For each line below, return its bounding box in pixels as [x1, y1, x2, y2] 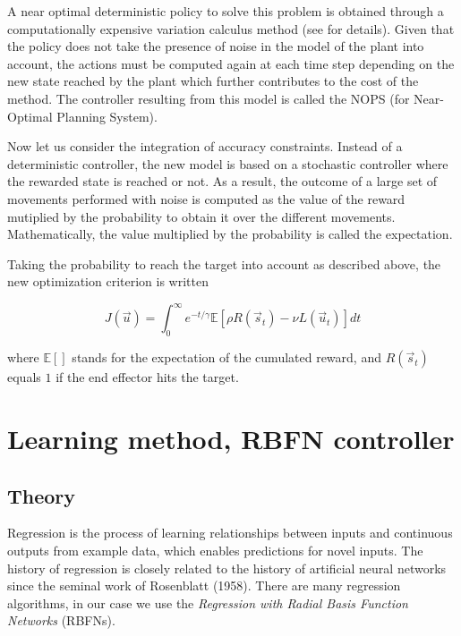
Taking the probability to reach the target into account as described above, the [7, 254, 441, 273]
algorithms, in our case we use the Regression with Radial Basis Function [7, 593, 408, 612]
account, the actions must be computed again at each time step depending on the [7, 54, 455, 72]
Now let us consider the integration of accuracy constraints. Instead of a [7, 137, 403, 156]
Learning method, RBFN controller [7, 420, 455, 456]
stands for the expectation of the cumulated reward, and [72, 348, 381, 367]
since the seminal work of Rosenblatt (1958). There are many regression [7, 576, 401, 595]
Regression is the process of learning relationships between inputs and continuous [7, 523, 453, 542]
